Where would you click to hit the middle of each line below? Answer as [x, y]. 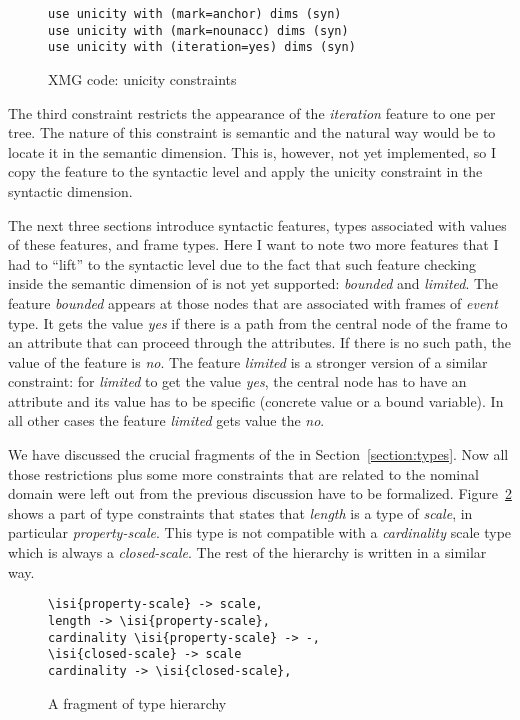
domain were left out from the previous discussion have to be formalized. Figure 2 [260, 493]
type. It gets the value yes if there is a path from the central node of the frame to [258, 322]
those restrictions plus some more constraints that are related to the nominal [243, 473]
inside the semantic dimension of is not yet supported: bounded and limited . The [253, 283]
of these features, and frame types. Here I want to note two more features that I [253, 244]
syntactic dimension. [70, 190]
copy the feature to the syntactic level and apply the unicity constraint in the [245, 171]
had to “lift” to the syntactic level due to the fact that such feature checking [242, 263]
